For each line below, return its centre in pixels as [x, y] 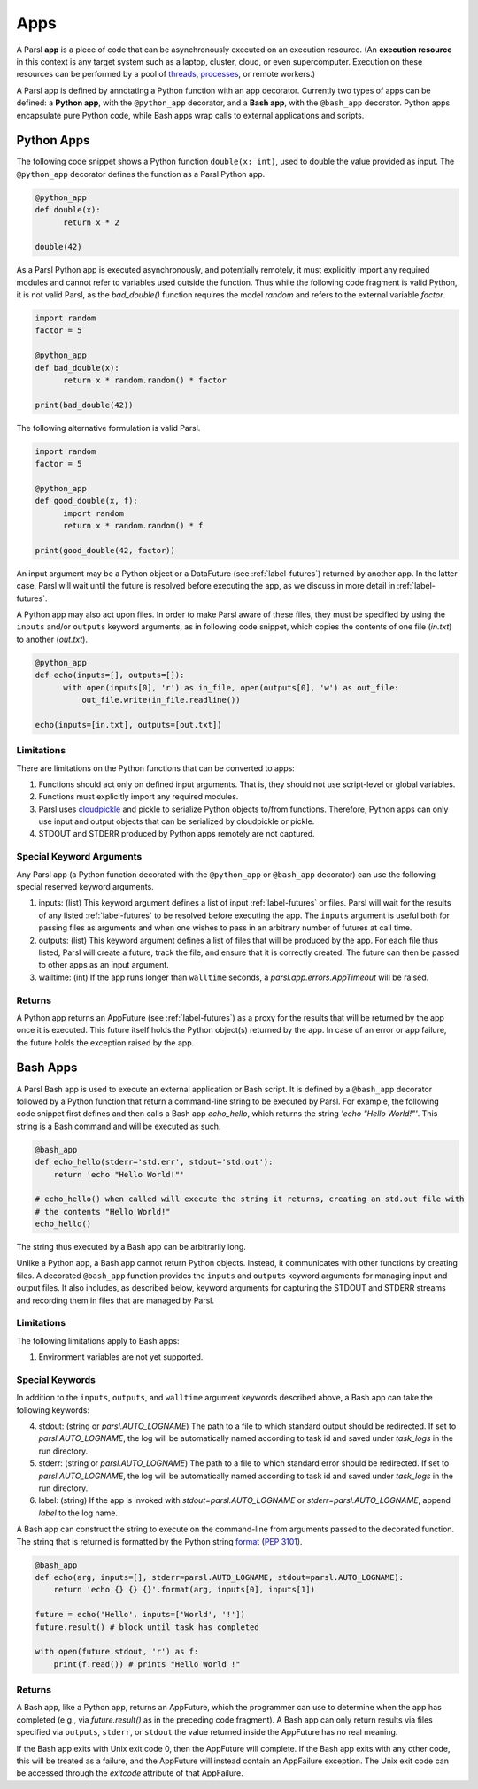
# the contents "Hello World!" [103, 1211]
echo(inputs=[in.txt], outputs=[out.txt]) [128, 725]
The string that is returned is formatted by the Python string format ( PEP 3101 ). [159, 1541]
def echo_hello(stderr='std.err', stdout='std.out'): [154, 1162]
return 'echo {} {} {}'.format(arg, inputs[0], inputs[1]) [185, 1590]
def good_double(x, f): [87, 501]
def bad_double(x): [77, 368]
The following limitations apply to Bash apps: [98, 1340]
